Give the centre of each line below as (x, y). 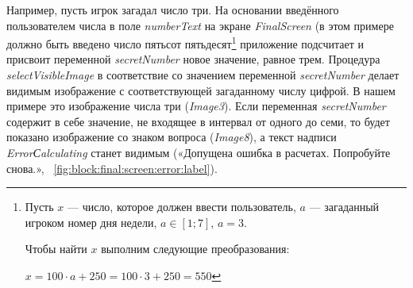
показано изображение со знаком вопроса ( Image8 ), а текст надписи (172, 137)
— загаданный (344, 207)
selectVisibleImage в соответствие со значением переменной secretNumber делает (203, 75)
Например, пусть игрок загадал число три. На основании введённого (173, 10)
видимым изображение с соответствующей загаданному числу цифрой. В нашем (201, 90)
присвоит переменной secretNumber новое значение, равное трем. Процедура (193, 59)
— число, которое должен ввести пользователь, (181, 207)
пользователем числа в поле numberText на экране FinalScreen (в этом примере (200, 25)
